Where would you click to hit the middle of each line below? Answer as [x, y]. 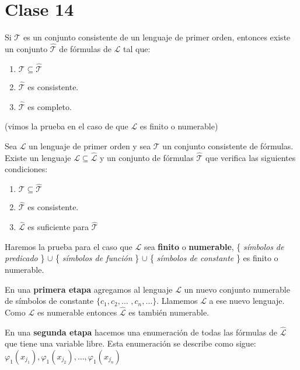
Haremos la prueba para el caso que [69, 246]
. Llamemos [177, 301]
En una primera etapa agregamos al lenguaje [89, 289]
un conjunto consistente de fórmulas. [228, 145]
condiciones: [26, 169]
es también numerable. [169, 312]
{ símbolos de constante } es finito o [214, 258]
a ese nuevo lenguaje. [247, 301]
